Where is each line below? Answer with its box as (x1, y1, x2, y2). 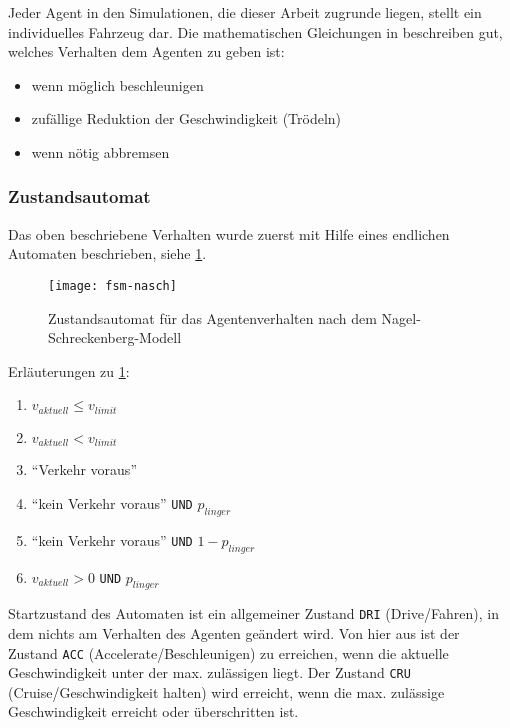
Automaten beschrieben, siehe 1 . (8, 243, 207, 264)
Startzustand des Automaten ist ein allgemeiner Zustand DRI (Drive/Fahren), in (8, 603, 499, 624)
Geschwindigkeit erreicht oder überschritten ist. (8, 701, 299, 722)
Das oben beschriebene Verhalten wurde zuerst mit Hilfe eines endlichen (8, 223, 450, 244)
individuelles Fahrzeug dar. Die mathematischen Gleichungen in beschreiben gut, (8, 21, 503, 42)
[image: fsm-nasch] (48, 278, 177, 293)
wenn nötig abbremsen (31, 141, 170, 162)
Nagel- (381, 307, 421, 328)
